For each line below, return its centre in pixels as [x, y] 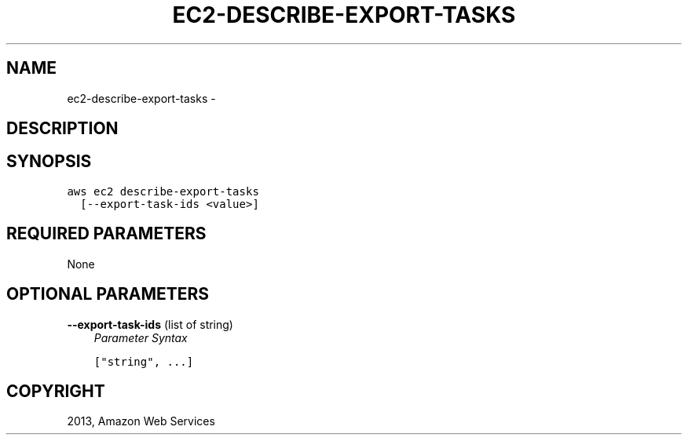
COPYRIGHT [56, 391]
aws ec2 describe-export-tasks [163, 191]
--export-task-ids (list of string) [150, 324]
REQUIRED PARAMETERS [106, 234]
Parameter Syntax [141, 337]
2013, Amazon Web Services [141, 421]
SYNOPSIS [49, 162]
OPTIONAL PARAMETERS [108, 294]
